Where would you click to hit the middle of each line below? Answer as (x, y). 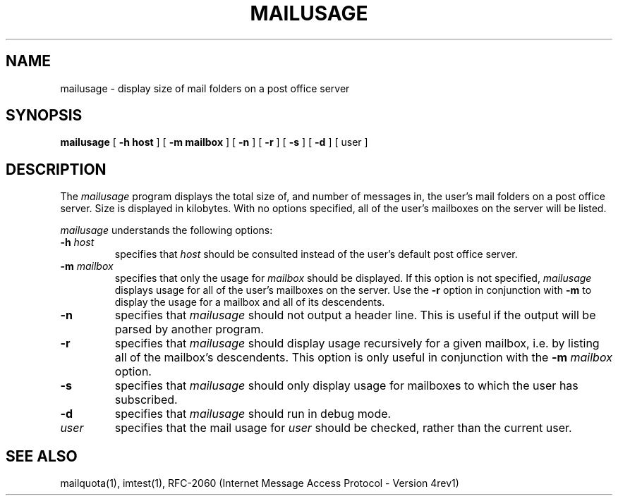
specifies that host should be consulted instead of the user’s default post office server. (316, 254)
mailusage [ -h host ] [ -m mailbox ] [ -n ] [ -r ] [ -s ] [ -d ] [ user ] (214, 142)
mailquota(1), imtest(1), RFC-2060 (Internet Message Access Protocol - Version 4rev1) (260, 483)
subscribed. (146, 400)
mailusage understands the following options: (166, 230)
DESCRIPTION (56, 169)
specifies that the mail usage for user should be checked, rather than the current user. (343, 428)
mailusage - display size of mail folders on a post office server (205, 88)
